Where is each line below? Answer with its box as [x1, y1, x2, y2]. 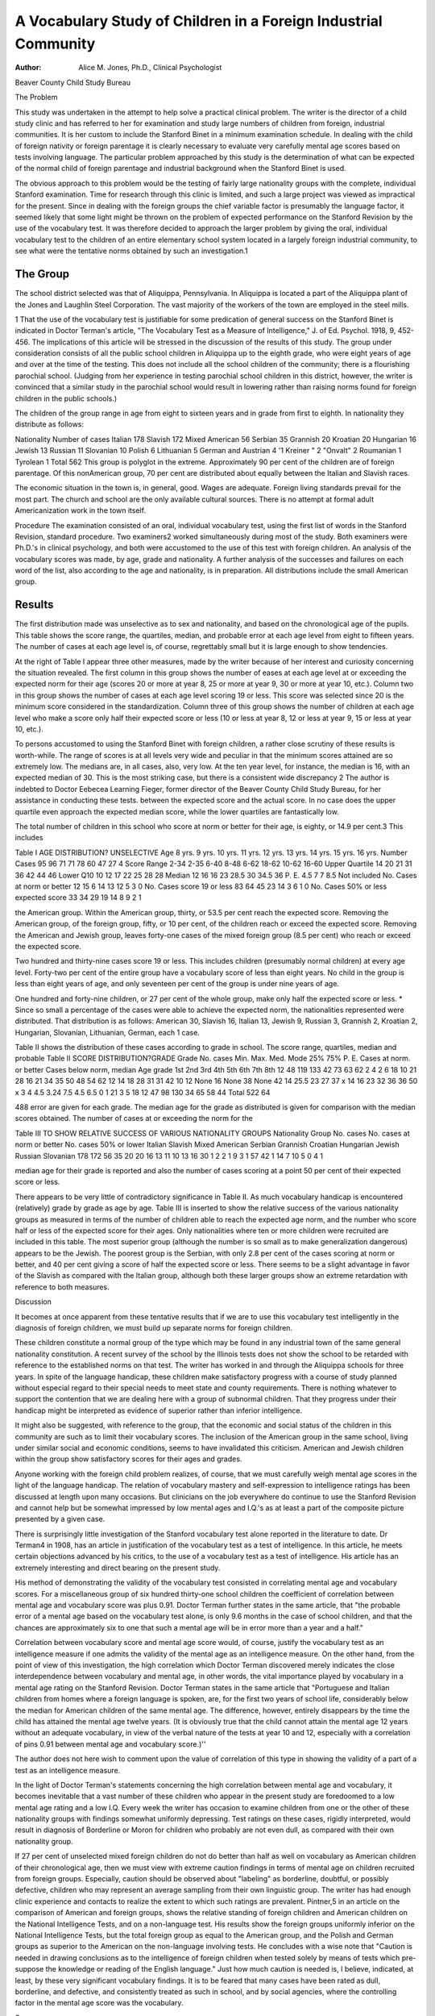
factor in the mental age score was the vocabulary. [14, 1998, 184, 2008]
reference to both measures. [14, 1282, 110, 1292]
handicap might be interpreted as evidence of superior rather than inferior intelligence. [14, 1406, 302, 1415]
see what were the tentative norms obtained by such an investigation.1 [14, 246, 249, 256]
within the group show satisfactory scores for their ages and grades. [14, 1454, 242, 1464]
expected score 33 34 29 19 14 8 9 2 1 [14, 893, 142, 902]
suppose [14, 1964, 44, 1974]
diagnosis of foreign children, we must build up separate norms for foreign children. [14, 1323, 293, 1333]
